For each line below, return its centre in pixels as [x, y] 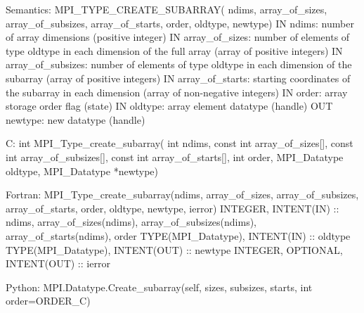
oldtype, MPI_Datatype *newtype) [82, 171]
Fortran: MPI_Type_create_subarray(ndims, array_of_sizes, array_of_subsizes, [182, 194]
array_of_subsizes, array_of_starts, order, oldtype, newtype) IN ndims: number [180, 23]
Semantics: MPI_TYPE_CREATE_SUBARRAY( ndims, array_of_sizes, [167, 9]
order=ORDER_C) [48, 301]
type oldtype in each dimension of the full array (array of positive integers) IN [174, 50]
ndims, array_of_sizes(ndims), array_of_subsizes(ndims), [131, 222]
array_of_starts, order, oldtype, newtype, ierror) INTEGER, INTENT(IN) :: [173, 208]
